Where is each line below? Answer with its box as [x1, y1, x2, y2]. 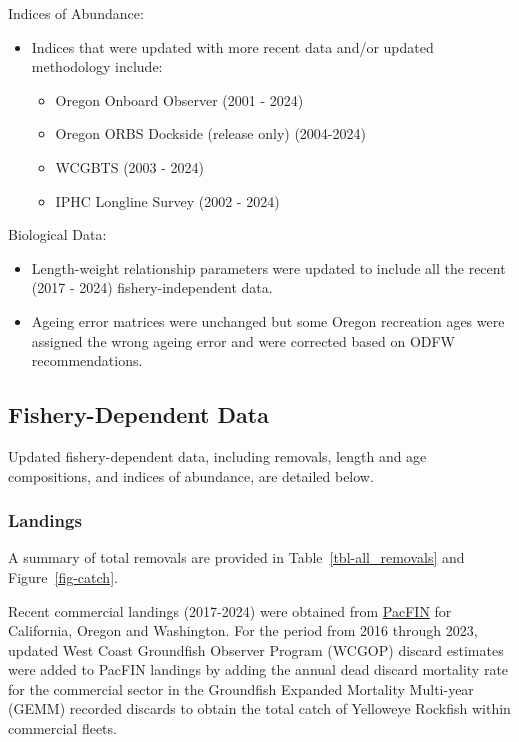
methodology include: [31, 56, 163, 77]
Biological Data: [8, 224, 107, 245]
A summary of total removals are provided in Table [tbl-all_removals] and [8, 547, 465, 568]
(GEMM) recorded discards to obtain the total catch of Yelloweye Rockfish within [8, 698, 511, 719]
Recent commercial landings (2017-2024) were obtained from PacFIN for [8, 600, 452, 621]
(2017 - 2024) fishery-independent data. [31, 277, 273, 298]
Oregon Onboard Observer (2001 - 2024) [55, 89, 304, 110]
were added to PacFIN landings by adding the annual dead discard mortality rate [8, 659, 509, 680]
